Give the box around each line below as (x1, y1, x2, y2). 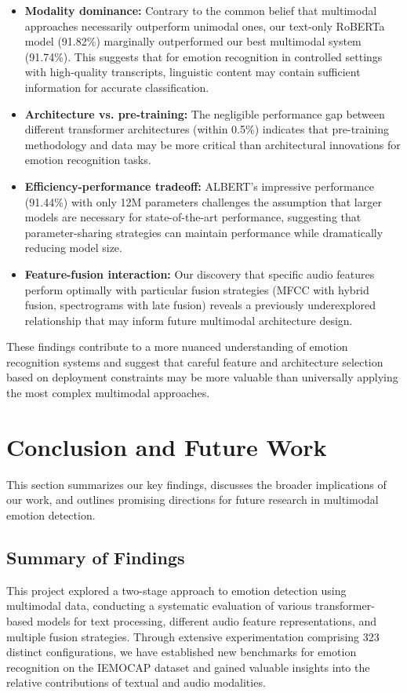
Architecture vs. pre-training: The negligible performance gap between (24, 105, 385, 122)
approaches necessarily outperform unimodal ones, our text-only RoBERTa (24, 17, 385, 34)
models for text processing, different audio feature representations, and (36, 612, 377, 629)
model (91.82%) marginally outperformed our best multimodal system (24, 33, 362, 49)
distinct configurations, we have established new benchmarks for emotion (6, 644, 357, 660)
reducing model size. (24, 239, 122, 256)
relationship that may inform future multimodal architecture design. (24, 312, 353, 328)
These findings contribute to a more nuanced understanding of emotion (6, 338, 348, 355)
